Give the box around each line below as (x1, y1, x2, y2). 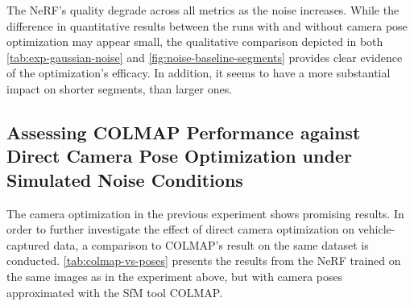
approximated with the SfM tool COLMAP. (6, 283, 223, 300)
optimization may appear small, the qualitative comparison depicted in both (6, 33, 383, 50)
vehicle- (358, 221, 395, 238)
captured (6, 236, 50, 253)
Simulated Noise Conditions (6, 167, 243, 192)
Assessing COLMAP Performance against (6, 119, 361, 144)
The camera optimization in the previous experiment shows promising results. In (6, 205, 404, 221)
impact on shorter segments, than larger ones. (6, 80, 233, 97)
